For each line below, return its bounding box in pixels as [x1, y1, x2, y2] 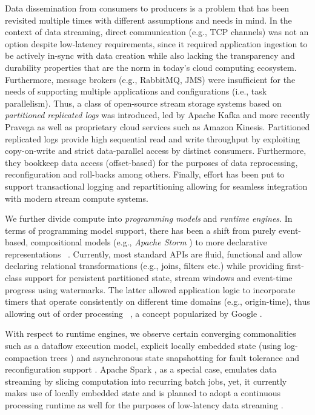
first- [286, 259, 304, 272]
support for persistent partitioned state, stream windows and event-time [24, 271, 293, 284]
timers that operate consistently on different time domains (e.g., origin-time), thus [5, 295, 310, 308]
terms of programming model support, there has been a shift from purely [5, 224, 276, 236]
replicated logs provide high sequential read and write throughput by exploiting [5, 132, 300, 145]
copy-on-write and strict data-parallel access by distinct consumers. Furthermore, [5, 144, 307, 157]
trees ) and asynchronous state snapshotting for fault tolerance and [50, 351, 299, 364]
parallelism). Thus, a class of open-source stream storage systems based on [5, 96, 282, 109]
